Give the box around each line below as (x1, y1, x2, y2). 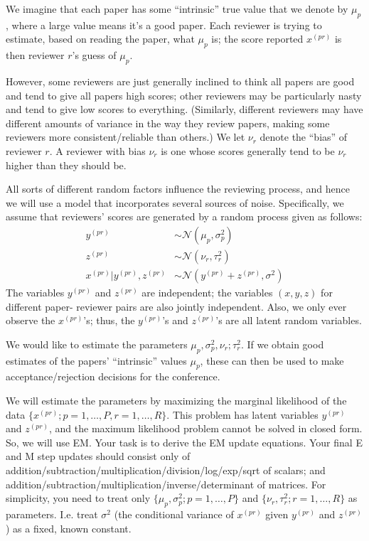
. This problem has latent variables (166, 407, 319, 422)
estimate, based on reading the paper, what (6, 31, 195, 46)
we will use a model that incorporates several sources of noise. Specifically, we (6, 195, 344, 210)
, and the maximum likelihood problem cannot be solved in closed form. (49, 421, 363, 436)
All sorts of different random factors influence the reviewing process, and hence (6, 181, 350, 196)
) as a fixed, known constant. (6, 520, 132, 535)
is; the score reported (211, 31, 304, 46)
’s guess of (72, 48, 117, 63)
